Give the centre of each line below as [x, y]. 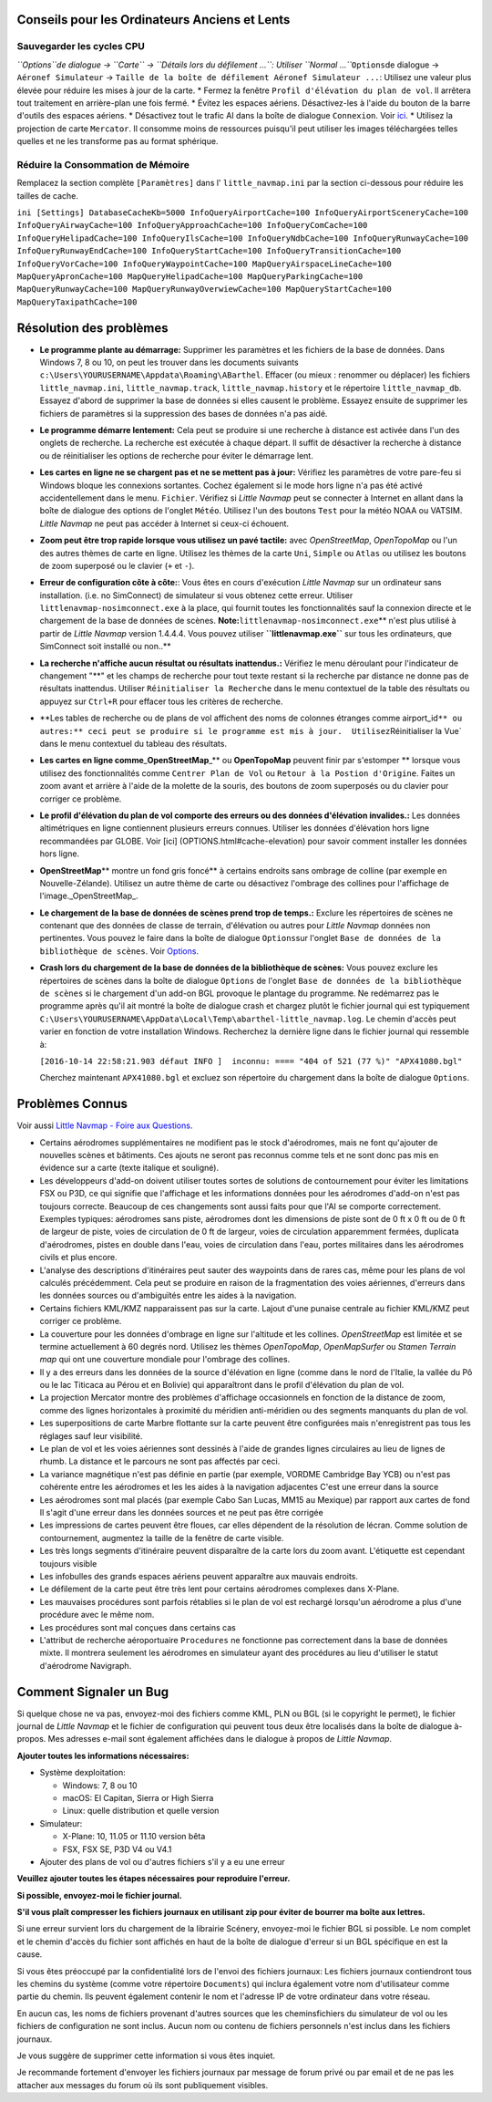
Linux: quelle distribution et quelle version [141, 1811]
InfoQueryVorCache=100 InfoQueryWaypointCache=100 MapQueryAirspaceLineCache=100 [204, 264]
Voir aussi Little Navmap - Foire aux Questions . [105, 1125]
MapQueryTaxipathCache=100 [77, 302]
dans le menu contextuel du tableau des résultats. [133, 744]
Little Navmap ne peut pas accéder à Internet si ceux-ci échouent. [164, 523]
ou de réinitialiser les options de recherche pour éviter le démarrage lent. [176, 455]
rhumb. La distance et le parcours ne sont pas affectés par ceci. [160, 1461]
